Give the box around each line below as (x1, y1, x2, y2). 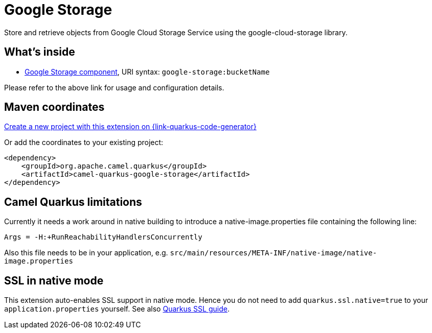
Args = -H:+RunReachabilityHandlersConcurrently (4, 233, 202, 242)
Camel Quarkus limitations (4, 195, 142, 208)
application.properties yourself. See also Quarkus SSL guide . (4, 304, 230, 314)
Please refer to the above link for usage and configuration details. (4, 83, 224, 92)
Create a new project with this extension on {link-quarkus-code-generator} (4, 122, 257, 131)
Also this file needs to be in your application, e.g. (4, 248, 168, 257)
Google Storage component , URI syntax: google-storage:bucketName (25, 67, 270, 76)
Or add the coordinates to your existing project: (4, 138, 164, 147)
